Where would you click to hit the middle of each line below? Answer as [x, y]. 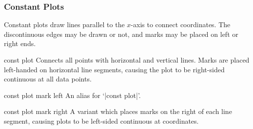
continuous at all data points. [48, 79]
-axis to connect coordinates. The [181, 24]
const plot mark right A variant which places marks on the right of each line [118, 111]
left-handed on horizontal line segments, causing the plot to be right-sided [114, 69]
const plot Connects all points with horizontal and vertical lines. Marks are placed [127, 60]
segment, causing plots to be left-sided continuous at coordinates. [101, 121]
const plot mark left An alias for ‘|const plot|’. [72, 95]
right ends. [20, 43]
